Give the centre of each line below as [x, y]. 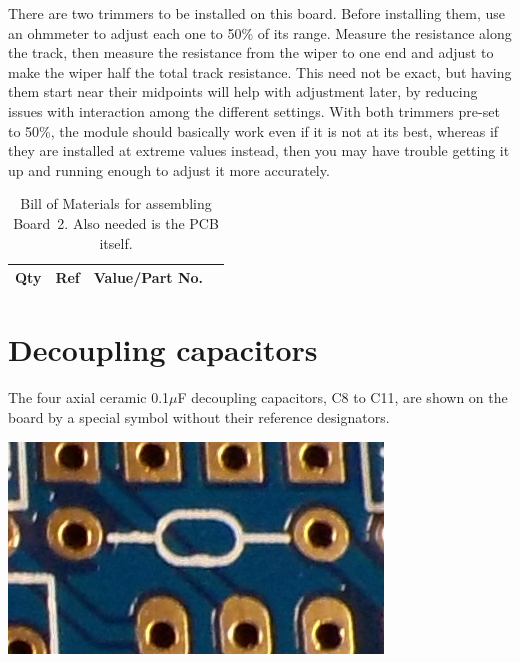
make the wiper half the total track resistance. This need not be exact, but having [260, 71]
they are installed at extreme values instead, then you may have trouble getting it [259, 150]
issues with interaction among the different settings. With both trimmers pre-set [254, 110]
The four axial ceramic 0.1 [89, 397]
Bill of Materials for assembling [116, 203]
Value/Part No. [148, 277]
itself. [116, 242]
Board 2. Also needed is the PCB [116, 222]
